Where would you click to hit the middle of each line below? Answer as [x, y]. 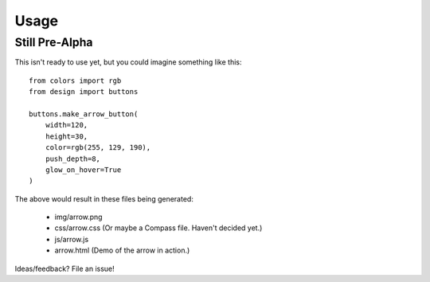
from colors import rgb [75, 80]
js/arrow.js [72, 239]
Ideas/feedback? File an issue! [64, 268]
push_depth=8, [73, 159]
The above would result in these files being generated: [104, 198]
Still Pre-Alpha [54, 42]
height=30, [66, 136]
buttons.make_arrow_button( [84, 114]
